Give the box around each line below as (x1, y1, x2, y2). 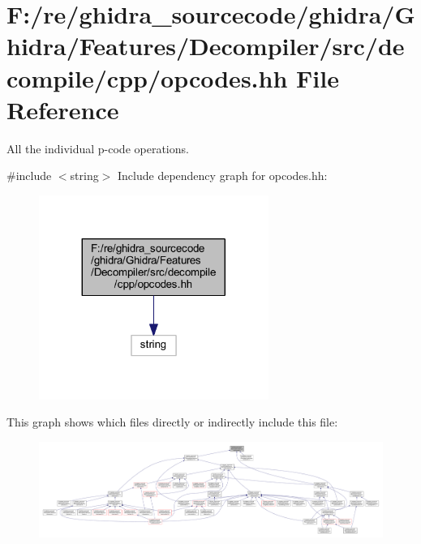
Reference (6, 92, 119, 126)
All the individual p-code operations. (6, 139, 189, 156)
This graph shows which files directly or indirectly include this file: (6, 413, 338, 430)
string (70, 167, 99, 184)
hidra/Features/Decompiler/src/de (6, 29, 405, 62)
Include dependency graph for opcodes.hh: (118, 167, 328, 184)
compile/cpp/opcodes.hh (6, 61, 288, 94)
